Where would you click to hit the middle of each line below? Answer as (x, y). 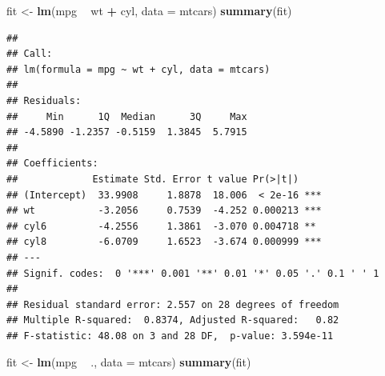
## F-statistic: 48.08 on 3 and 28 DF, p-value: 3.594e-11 (170, 336)
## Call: (30, 54)
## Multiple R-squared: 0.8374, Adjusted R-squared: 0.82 (173, 320)
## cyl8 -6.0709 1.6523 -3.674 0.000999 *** (164, 242)
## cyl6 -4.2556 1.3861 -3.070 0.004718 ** (161, 226)
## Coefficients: (52, 164)
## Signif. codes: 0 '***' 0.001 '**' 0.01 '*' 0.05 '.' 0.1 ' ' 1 (193, 273)
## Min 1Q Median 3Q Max (127, 116)
